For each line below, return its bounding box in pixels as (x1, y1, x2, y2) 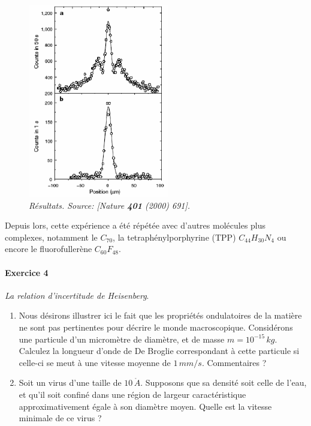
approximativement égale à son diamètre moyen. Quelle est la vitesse (19, 400, 272, 412)
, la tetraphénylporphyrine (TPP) (113, 230, 236, 243)
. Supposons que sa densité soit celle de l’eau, (140, 376, 307, 389)
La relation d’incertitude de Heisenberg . (5, 289, 149, 301)
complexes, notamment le (5, 230, 98, 243)
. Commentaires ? (201, 356, 267, 368)
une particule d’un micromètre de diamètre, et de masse (19, 332, 225, 345)
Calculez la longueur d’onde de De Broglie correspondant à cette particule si (19, 344, 300, 357)
